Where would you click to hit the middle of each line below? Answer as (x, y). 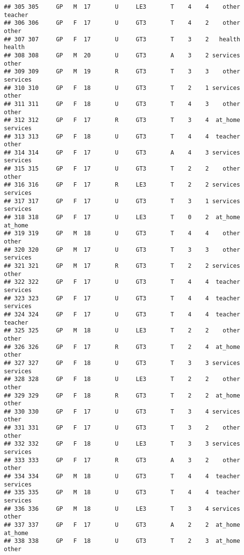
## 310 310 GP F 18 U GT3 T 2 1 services (122, 88)
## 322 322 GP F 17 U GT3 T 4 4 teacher (122, 282)
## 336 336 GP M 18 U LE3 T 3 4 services (122, 509)
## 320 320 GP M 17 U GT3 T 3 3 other (122, 250)
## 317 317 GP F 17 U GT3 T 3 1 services (122, 201)
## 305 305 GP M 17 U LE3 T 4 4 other (122, 7)
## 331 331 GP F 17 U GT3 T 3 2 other (122, 428)
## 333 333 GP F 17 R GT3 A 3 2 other (122, 460)
